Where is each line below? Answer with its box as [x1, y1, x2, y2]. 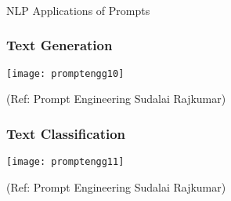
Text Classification [6, 123, 126, 143]
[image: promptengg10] [6, 68, 125, 79]
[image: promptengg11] [6, 156, 125, 168]
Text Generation [6, 35, 113, 55]
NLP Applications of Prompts [6, 2, 150, 18]
